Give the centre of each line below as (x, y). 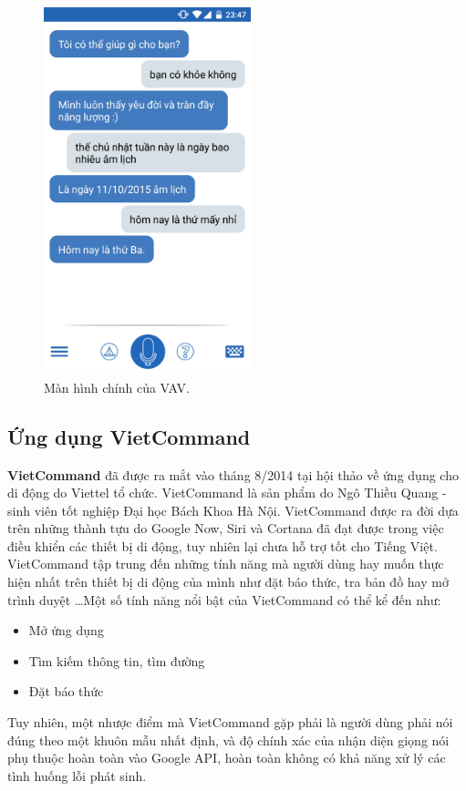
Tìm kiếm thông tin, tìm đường (117, 660)
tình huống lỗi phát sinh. (77, 775)
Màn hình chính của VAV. (117, 387)
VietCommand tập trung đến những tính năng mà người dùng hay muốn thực (226, 564)
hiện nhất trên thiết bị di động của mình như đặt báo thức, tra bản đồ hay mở (228, 582)
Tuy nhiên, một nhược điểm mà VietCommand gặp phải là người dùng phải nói (230, 722)
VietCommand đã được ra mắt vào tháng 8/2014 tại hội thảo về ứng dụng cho (233, 474)
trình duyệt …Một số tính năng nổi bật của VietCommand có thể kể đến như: (224, 599)
